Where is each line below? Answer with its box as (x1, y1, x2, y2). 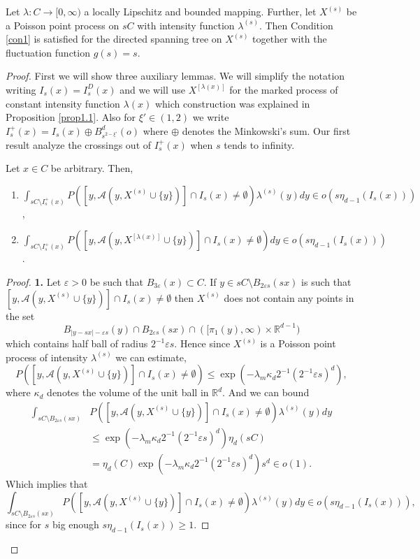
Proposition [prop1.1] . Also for (6, 110, 136, 124)
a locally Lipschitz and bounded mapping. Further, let (84, 4, 317, 18)
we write (192, 110, 229, 124)
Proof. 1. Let (6, 274, 61, 289)
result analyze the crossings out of (6, 137, 152, 152)
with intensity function (137, 17, 235, 32)
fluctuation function (6, 45, 90, 59)
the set (6, 308, 35, 323)
